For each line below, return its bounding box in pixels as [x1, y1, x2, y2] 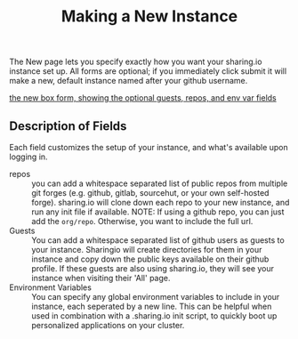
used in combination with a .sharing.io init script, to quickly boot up [31, 311, 278, 321]
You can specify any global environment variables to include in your [31, 292, 280, 302]
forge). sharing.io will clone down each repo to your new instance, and [31, 198, 290, 207]
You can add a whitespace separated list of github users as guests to [31, 235, 285, 246]
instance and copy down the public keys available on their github [31, 254, 270, 264]
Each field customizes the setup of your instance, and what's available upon [9, 142, 289, 152]
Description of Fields [9, 118, 127, 133]
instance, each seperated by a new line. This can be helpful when [31, 301, 272, 311]
